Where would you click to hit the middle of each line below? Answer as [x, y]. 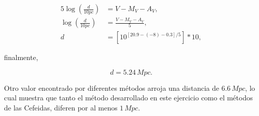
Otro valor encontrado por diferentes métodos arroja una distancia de [112, 88]
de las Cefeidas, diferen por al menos [61, 107]
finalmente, [21, 57]
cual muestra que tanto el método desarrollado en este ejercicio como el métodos [128, 98]
